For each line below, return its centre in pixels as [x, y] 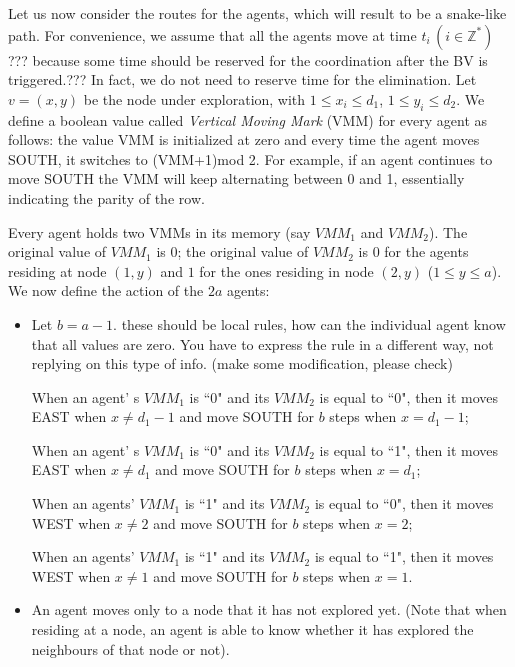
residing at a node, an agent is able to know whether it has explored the [252, 629]
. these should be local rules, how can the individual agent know [309, 323]
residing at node [57, 270]
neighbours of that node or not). [130, 648]
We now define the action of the [106, 290]
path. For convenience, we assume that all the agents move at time [212, 34]
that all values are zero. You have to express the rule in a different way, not [262, 343]
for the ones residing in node [286, 270]
